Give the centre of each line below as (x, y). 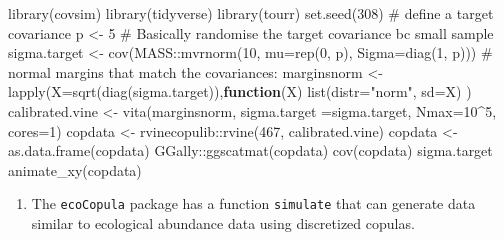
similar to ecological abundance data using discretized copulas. (223, 223)
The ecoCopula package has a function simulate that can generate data (253, 203)
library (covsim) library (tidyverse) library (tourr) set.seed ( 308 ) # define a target (251, 13)
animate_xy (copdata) (75, 169)
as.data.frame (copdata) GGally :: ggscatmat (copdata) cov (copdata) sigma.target (250, 150)
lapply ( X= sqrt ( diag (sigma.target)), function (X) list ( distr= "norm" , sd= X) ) (240, 91)
